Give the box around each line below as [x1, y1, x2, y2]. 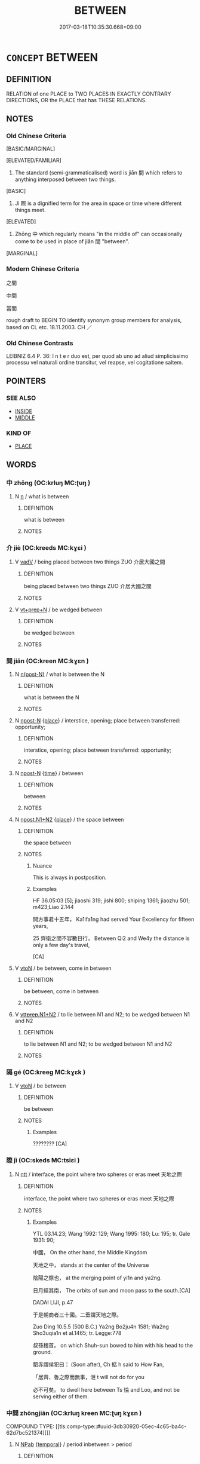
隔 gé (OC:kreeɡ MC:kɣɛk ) [6, 1068, 85, 1076]
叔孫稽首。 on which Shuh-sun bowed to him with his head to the [32, 1342, 193, 1349]
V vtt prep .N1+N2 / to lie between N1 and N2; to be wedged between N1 [14, 1011, 190, 1018]
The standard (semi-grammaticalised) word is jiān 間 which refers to [14, 169, 183, 176]
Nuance [32, 862, 53, 869]
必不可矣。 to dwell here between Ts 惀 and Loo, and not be [32, 1386, 180, 1393]
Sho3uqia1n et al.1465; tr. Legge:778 [32, 1329, 122, 1336]
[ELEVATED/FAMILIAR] [6, 157, 61, 164]
